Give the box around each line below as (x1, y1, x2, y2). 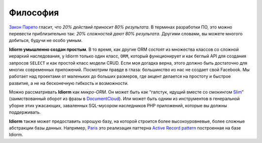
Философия (9, 7, 59, 18)
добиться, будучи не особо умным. (9, 38, 82, 43)
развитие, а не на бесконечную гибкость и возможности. (9, 80, 129, 86)
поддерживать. (9, 109, 41, 115)
